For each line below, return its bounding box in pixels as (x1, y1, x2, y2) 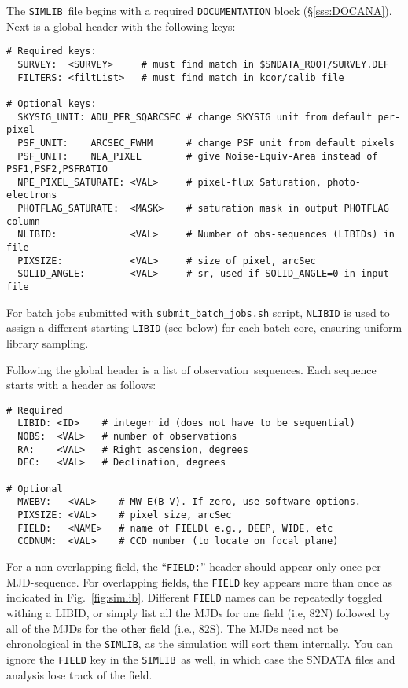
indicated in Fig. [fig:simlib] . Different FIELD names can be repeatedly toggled (6, 589, 383, 605)
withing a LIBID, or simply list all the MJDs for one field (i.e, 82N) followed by (6, 605, 391, 620)
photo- (327, 176, 362, 188)
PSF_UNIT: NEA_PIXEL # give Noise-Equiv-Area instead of (17, 150, 378, 162)
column (6, 215, 40, 227)
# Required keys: (6, 46, 97, 57)
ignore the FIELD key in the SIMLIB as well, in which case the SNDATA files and (6, 650, 395, 667)
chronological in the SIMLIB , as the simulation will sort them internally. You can (6, 635, 393, 652)
